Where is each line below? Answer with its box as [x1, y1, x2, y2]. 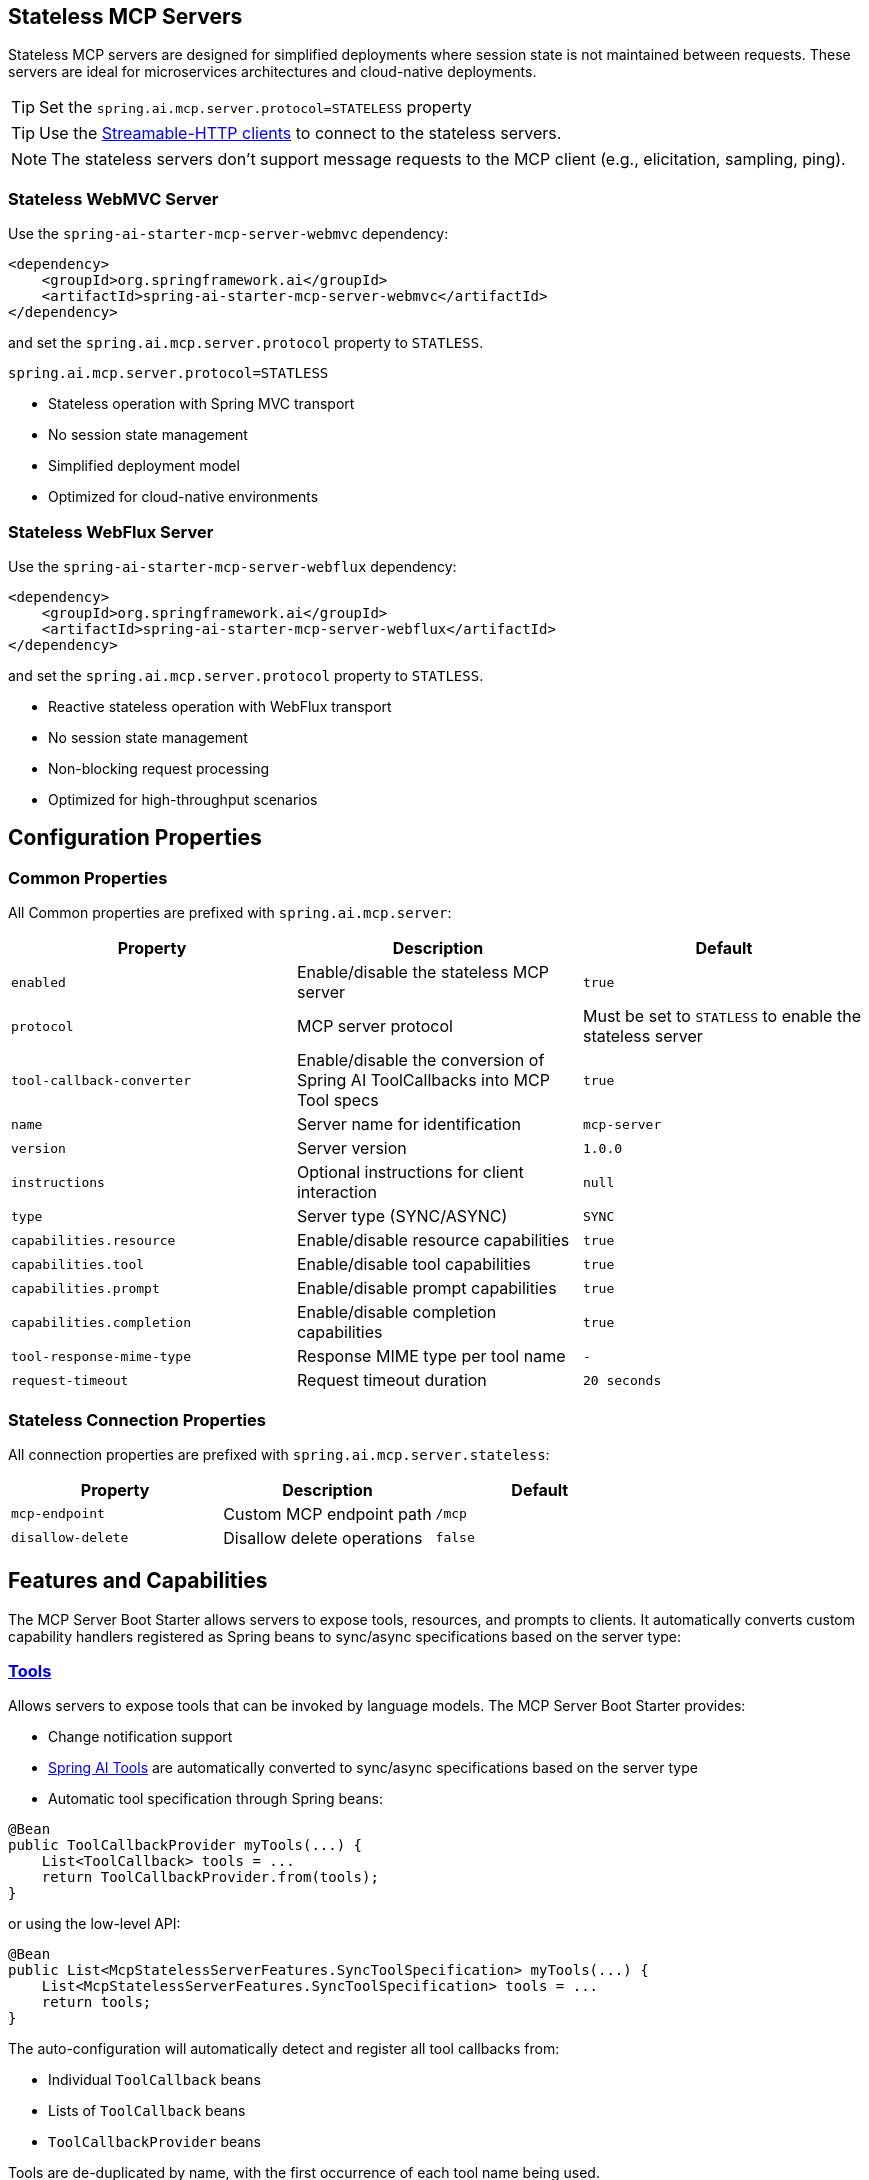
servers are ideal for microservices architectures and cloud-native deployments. [8, 63, 537, 81]
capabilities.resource [11, 1232, 176, 1248]
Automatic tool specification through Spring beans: [48, 1790, 383, 1808]
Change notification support [48, 1728, 233, 1746]
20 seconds [582, 1372, 662, 1388]
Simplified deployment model [48, 457, 240, 475]
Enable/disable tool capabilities [296, 1254, 531, 1275]
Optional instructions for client [296, 1162, 524, 1183]
